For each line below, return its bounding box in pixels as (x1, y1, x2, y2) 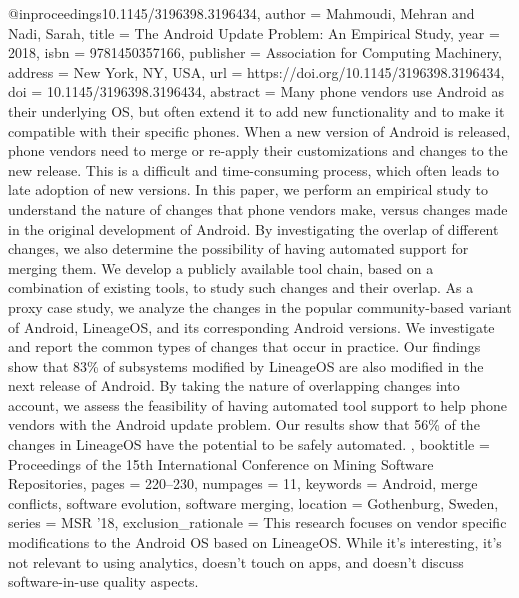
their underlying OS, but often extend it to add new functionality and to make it (8, 100, 505, 121)
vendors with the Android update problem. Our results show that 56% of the (8, 414, 480, 435)
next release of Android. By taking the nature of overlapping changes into (8, 375, 460, 396)
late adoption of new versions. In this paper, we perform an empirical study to (8, 179, 489, 200)
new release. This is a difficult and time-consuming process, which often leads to (8, 159, 499, 180)
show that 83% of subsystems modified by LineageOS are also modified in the (8, 355, 484, 376)
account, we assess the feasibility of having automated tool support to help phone (8, 394, 508, 415)
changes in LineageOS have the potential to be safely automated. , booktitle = (8, 434, 490, 455)
